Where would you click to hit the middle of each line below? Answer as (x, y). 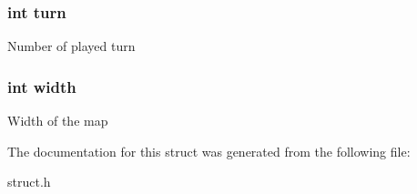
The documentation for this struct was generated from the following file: (209, 151)
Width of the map (58, 121)
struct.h (29, 182)
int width (42, 86)
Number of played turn (71, 46)
